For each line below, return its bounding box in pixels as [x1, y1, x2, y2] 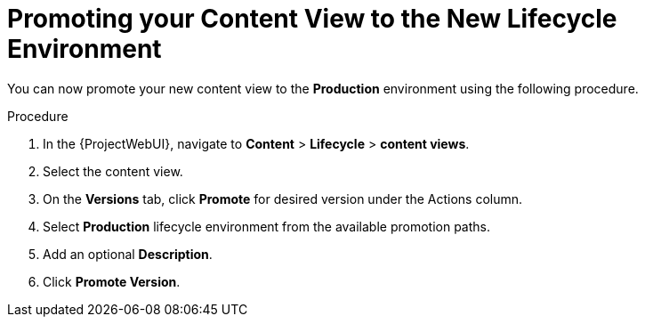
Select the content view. [43, 163, 183, 179]
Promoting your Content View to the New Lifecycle [7, 4, 617, 34]
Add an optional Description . [43, 246, 213, 262]
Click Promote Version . [43, 273, 181, 289]
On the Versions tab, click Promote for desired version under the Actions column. [43, 190, 523, 207]
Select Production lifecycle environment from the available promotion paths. [43, 218, 491, 234]
